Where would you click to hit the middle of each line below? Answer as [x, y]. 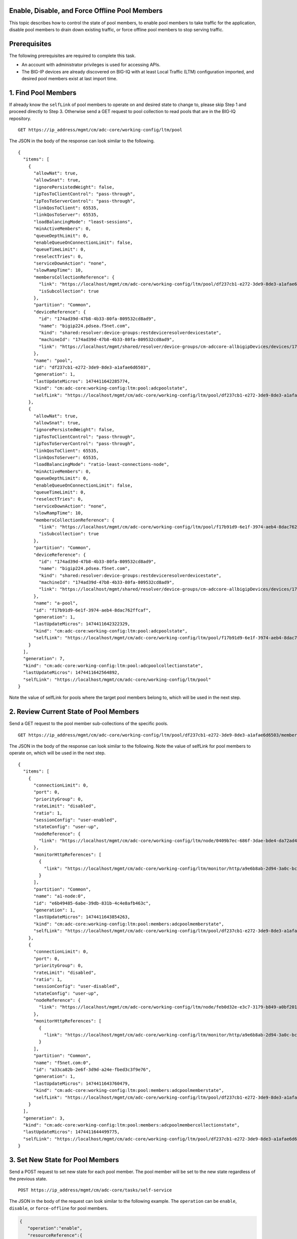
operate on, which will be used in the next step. [57, 753]
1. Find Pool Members [43, 92]
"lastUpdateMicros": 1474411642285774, [82, 381]
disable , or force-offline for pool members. [59, 1208]
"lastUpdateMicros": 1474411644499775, [71, 1132]
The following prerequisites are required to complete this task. [73, 56]
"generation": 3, [44, 1118]
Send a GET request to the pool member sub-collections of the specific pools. [89, 724]
